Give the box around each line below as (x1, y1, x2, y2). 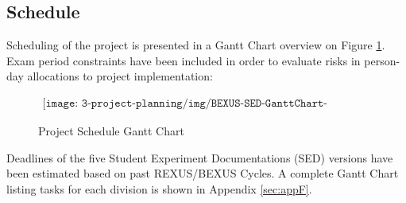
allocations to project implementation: (27, 68, 213, 84)
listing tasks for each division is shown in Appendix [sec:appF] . (6, 180, 312, 197)
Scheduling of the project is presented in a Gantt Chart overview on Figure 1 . (6, 37, 385, 53)
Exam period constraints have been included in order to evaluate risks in (6, 52, 361, 68)
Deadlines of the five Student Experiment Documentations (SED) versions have (6, 149, 393, 166)
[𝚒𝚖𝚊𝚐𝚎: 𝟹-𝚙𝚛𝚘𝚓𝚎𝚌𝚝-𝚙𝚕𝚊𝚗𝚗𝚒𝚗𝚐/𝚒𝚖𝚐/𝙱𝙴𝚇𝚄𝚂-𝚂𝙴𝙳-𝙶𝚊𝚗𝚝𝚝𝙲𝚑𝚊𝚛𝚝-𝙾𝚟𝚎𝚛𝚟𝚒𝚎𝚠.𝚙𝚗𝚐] (42, 98, 328, 109)
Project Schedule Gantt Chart (38, 123, 184, 139)
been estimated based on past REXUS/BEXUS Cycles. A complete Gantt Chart (6, 165, 399, 182)
